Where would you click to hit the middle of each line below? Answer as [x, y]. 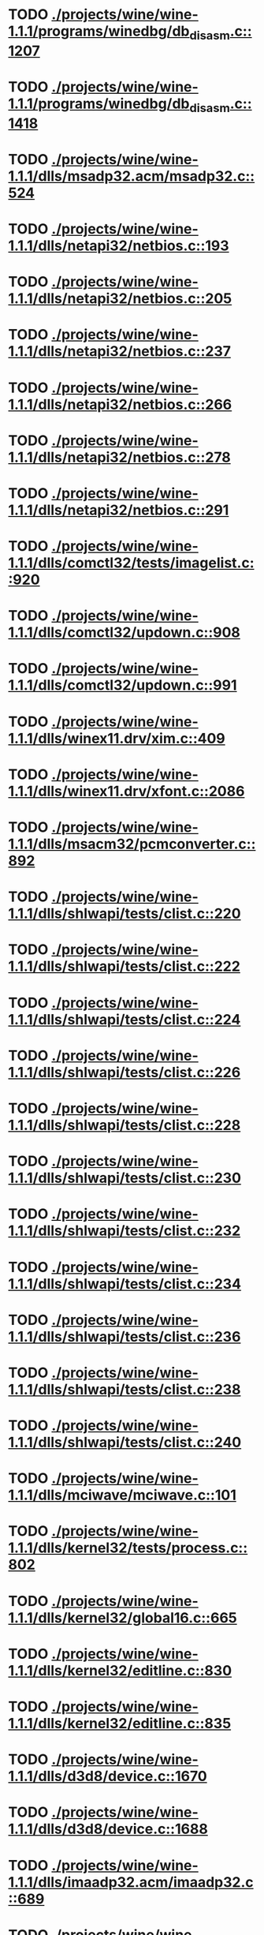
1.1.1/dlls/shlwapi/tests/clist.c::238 [125, 1389]
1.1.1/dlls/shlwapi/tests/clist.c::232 [125, 1231]
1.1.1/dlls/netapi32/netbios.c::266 [120, 404]
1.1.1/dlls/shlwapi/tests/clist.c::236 [125, 1336]
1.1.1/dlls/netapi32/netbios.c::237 [119, 352]
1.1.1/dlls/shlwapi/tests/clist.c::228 [125, 1125]
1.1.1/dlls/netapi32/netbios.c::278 [119, 457]
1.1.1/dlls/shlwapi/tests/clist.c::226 [125, 1072]
